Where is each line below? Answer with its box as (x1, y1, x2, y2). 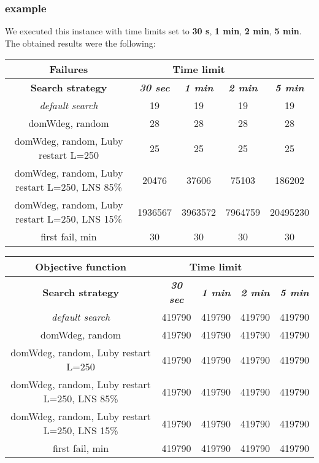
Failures (49, 62, 88, 77)
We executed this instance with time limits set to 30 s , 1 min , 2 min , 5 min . (5, 25, 302, 37)
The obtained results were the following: (5, 36, 156, 49)
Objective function (35, 259, 126, 274)
